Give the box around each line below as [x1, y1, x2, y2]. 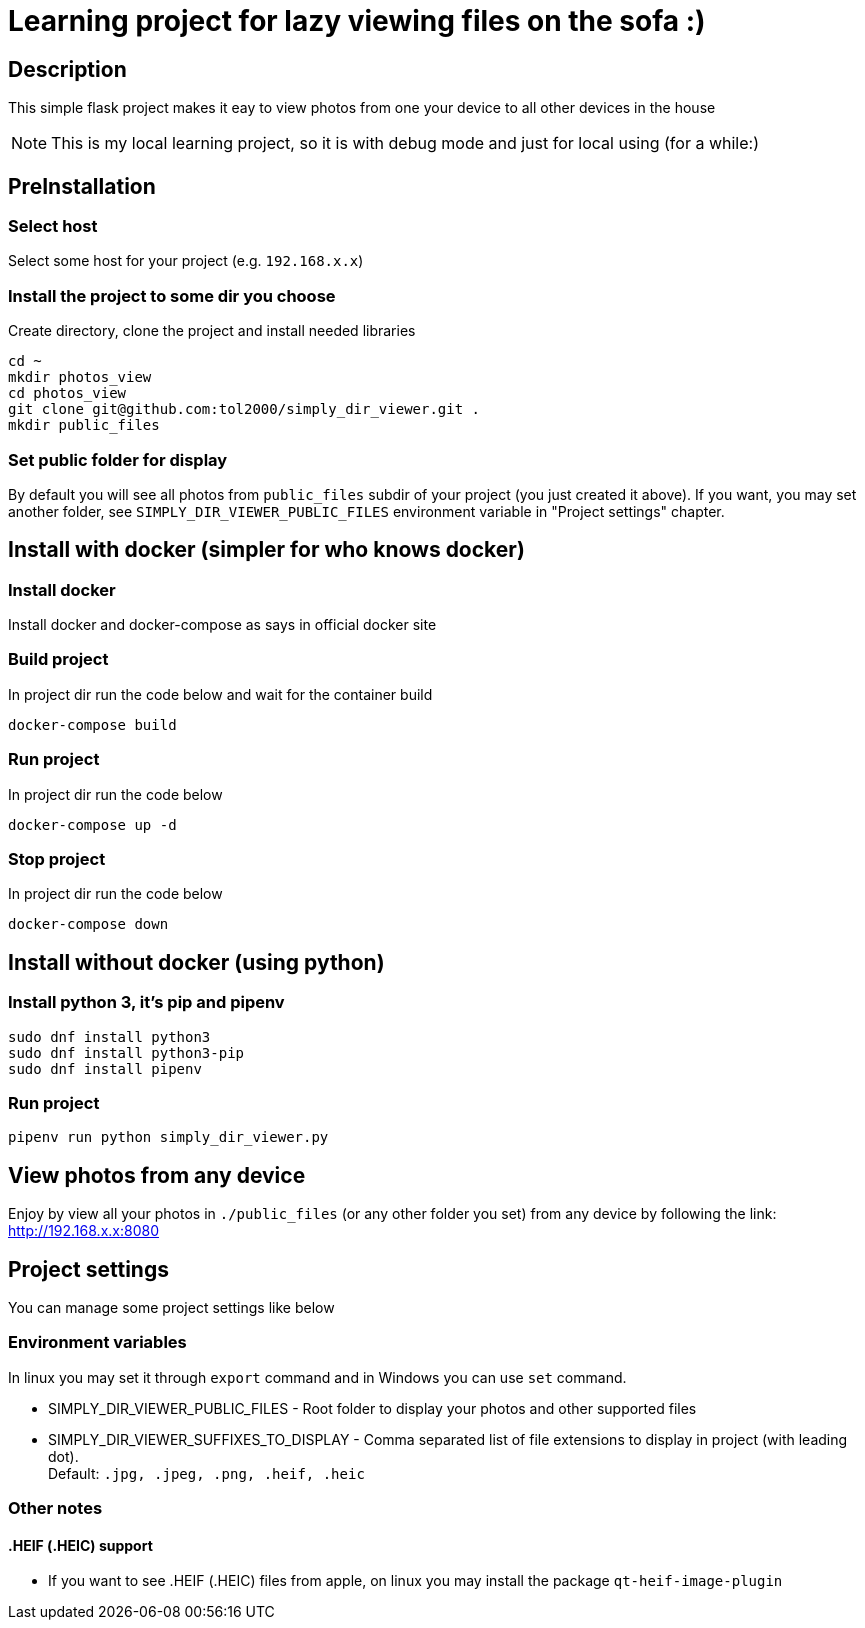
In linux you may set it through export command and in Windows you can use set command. [8, 1368, 627, 1386]
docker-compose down [8, 916, 169, 933]
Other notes [8, 1498, 103, 1519]
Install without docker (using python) [8, 949, 385, 975]
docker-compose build [8, 716, 177, 733]
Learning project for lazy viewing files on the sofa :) [8, 4, 706, 38]
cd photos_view [8, 385, 127, 402]
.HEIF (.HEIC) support [8, 1536, 153, 1554]
